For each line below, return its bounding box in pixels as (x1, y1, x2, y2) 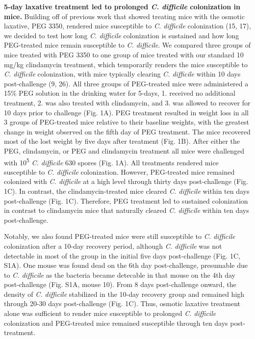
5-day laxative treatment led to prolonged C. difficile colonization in (4, 1, 240, 11)
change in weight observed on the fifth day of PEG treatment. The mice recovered (4, 126, 251, 136)
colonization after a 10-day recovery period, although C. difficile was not (4, 240, 222, 251)
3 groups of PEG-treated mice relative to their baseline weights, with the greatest (4, 117, 249, 127)
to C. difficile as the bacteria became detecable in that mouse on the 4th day (4, 269, 235, 280)
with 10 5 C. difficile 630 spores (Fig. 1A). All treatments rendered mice (4, 156, 219, 167)
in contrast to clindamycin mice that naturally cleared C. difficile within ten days (4, 205, 249, 215)
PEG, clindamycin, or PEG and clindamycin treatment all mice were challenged (4, 145, 244, 156)
